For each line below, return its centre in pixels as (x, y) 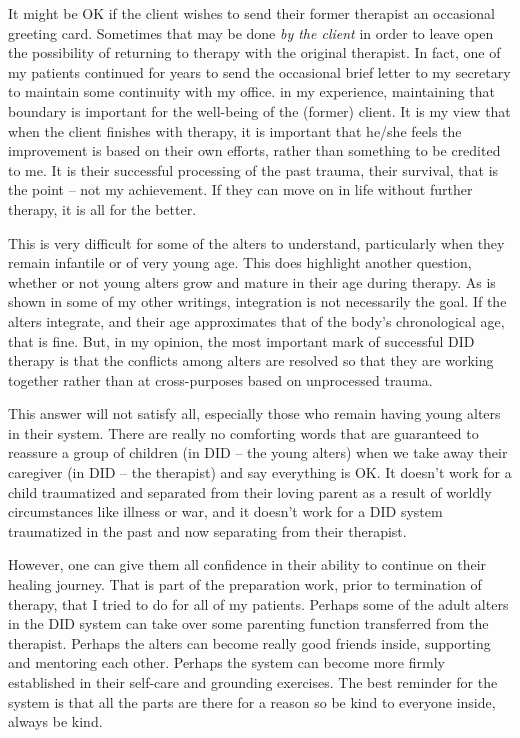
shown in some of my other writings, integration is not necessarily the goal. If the (257, 301)
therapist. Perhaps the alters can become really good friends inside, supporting (249, 642)
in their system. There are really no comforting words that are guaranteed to (243, 432)
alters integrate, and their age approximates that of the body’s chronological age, (256, 320)
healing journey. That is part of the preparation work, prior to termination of (245, 584)
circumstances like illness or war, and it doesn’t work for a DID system (225, 511)
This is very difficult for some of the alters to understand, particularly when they (256, 242)
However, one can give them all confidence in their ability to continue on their (247, 564)
